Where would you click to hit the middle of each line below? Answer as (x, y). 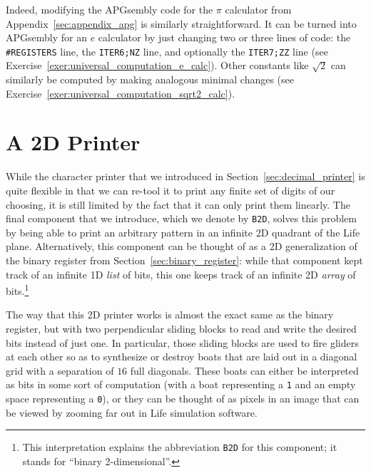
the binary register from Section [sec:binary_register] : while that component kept (184, 260)
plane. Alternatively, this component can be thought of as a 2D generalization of (182, 246)
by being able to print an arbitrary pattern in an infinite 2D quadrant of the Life (183, 232)
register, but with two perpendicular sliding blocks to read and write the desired (181, 328)
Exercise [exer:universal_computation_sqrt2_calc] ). (121, 93)
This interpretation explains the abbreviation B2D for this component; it (180, 447)
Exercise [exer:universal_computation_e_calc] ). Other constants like (157, 65)
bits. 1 (17, 290)
